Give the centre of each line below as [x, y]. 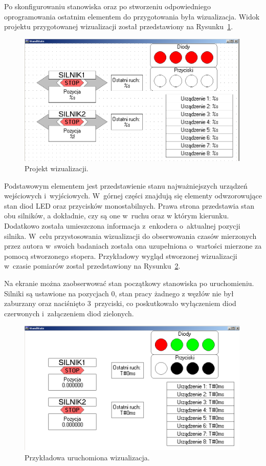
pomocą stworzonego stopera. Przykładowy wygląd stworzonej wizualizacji [121, 256]
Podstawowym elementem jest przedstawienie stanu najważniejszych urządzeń [126, 185]
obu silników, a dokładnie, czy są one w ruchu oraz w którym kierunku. [117, 216]
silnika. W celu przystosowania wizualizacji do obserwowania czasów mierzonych [130, 236]
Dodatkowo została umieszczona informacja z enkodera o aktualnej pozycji [122, 225]
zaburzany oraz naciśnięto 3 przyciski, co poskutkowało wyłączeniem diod [120, 303]
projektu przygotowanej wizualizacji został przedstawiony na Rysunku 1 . [119, 26]
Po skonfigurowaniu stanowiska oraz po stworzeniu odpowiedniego [107, 6]
